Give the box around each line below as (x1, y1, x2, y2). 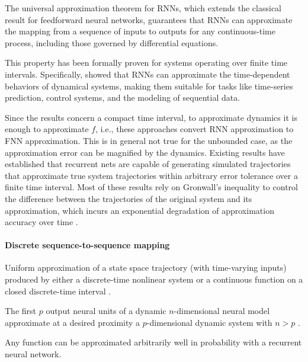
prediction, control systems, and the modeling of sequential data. (5, 91, 240, 104)
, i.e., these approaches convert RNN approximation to (95, 123, 294, 135)
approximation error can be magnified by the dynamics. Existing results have (5, 146, 285, 158)
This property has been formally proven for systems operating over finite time (5, 56, 288, 69)
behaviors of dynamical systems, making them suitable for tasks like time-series (5, 79, 293, 92)
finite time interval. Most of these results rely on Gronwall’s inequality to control (5, 181, 298, 193)
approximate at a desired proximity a (5, 316, 140, 328)
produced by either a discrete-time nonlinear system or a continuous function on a (5, 273, 303, 286)
